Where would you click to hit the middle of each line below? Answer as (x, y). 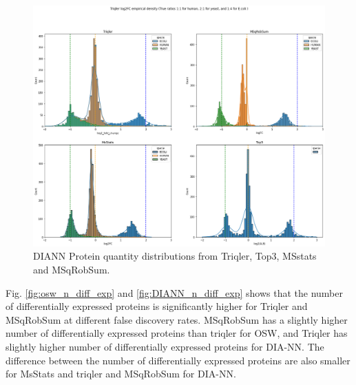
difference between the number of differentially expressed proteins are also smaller (178, 360)
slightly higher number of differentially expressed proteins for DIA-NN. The (165, 347)
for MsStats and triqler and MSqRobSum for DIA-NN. (121, 374)
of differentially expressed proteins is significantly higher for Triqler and (157, 306)
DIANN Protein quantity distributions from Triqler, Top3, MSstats (175, 256)
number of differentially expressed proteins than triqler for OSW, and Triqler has (177, 333)
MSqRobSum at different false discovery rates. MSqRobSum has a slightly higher (177, 319)
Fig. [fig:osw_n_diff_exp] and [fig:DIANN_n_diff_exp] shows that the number (174, 292)
